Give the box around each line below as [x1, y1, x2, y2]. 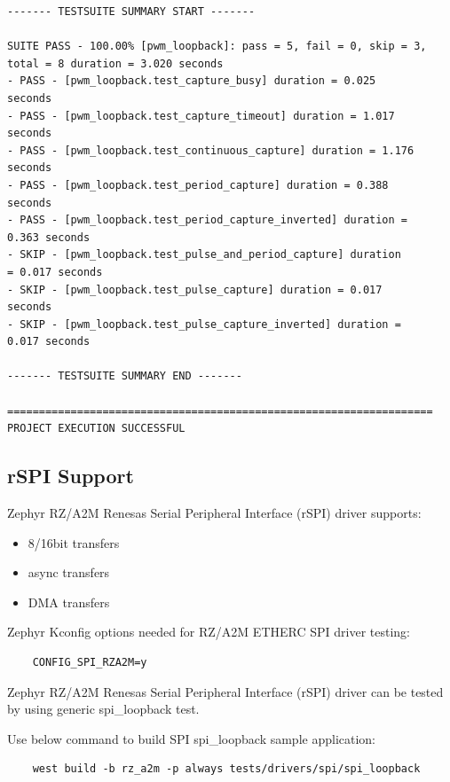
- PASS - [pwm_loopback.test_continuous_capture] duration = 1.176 [7, 144, 414, 157]
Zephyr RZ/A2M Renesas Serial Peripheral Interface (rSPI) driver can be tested [7, 682, 444, 700]
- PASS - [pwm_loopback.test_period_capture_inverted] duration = [7, 214, 408, 227]
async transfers [28, 563, 110, 582]
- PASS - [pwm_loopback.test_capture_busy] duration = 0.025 [7, 74, 376, 88]
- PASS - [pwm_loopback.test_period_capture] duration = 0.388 [7, 178, 389, 192]
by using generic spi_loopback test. [7, 700, 200, 718]
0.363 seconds [7, 231, 91, 244]
